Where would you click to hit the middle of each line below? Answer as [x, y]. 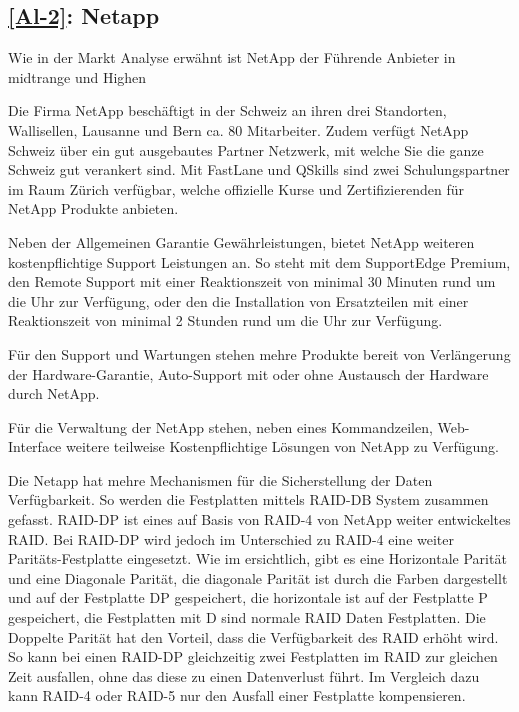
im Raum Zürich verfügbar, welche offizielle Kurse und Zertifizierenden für [236, 188]
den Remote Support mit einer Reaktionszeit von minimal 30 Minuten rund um [252, 281]
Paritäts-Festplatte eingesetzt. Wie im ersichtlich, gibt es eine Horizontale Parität [257, 558]
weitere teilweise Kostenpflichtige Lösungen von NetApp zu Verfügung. [282, 446]
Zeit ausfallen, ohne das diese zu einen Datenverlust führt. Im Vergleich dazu [244, 675]
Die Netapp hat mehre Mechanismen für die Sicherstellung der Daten [220, 479]
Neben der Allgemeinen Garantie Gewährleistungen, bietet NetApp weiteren [241, 241]
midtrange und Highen [77, 76]
